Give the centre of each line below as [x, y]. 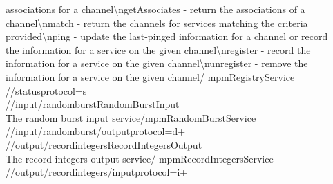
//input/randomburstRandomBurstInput [93, 104]
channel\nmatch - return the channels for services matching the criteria [157, 22]
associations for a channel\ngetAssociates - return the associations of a [155, 9]
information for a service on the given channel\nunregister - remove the [157, 63]
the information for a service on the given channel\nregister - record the [158, 49]
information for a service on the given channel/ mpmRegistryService [150, 76]
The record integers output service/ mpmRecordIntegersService [140, 158]
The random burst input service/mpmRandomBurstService [131, 117]
